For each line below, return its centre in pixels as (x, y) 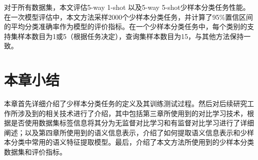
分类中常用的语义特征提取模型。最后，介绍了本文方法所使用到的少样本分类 (132, 142)
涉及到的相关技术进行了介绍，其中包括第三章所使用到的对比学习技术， (132, 113)
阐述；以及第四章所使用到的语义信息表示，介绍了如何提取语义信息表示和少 (126, 132)
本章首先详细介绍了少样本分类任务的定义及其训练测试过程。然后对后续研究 (126, 103)
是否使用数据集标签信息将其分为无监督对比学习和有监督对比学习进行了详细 (132, 123)
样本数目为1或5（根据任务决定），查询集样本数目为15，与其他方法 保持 (130, 36)
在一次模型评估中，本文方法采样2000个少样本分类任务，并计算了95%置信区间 (129, 17)
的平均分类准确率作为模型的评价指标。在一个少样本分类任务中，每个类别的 (126, 26)
